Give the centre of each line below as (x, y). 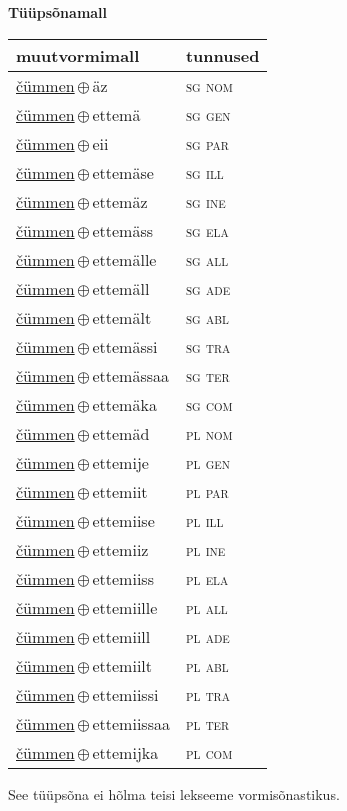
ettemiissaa (131, 723)
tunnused (222, 55)
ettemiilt (122, 665)
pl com (209, 752)
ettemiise (123, 520)
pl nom (209, 433)
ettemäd (121, 433)
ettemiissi (125, 694)
